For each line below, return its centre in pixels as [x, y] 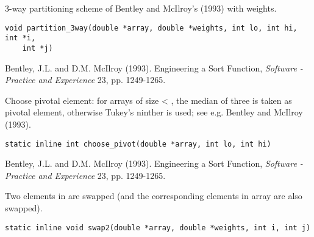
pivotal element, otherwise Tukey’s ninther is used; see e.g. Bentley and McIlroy [154, 112]
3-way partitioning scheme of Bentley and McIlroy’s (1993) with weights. [141, 8]
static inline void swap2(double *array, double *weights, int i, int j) [158, 228]
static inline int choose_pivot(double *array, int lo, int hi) [138, 144]
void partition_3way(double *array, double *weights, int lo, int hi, [151, 28]
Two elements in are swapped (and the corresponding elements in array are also [154, 196]
